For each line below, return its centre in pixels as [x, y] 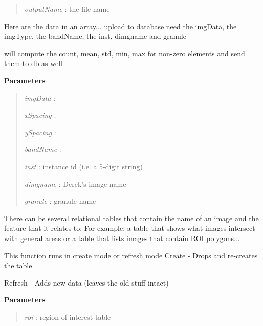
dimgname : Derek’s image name [75, 183]
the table [18, 265]
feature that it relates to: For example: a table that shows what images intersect [130, 228]
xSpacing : [40, 115]
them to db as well [34, 63]
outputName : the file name [67, 9]
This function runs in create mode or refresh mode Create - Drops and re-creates [131, 255]
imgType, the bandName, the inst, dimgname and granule [95, 36]
